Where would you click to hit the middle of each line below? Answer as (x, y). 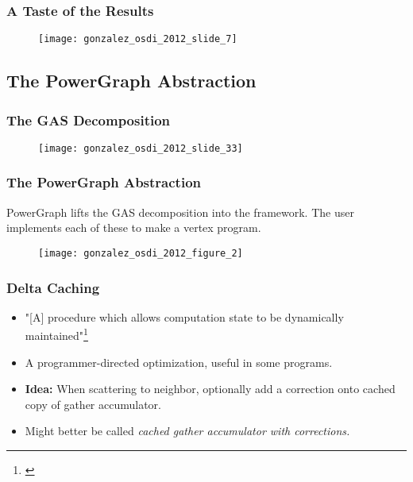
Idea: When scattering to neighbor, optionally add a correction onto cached (210, 389)
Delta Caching (53, 287)
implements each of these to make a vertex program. (134, 228)
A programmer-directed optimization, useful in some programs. (179, 362)
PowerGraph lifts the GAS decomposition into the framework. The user (180, 212)
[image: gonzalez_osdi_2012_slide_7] (138, 39)
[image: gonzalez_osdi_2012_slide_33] (141, 148)
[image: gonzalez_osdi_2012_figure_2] (141, 253)
